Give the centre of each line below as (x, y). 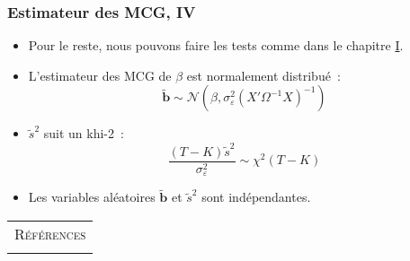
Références (50, 234)
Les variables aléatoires (92, 197)
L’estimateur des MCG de (100, 75)
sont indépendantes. (256, 197)
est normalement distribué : (263, 75)
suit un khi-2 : (84, 133)
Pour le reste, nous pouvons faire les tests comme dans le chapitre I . (216, 45)
